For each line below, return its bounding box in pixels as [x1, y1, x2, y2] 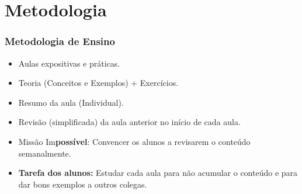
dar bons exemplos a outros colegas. [18, 178, 147, 190]
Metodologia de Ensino [5, 34, 115, 49]
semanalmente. [18, 147, 71, 159]
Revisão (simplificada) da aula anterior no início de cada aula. [18, 116, 241, 128]
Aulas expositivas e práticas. [18, 57, 120, 69]
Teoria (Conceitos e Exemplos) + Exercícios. [18, 77, 179, 89]
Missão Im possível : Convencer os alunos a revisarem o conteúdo [18, 135, 251, 147]
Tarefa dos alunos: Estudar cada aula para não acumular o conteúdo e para [18, 167, 298, 179]
